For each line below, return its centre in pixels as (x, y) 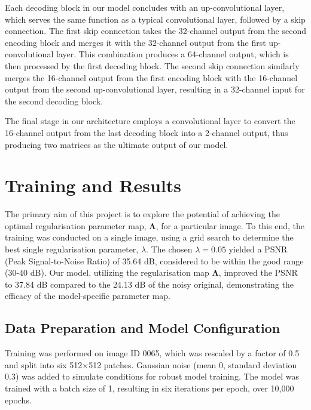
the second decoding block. (54, 101)
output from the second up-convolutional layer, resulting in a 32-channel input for (155, 89)
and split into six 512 (44, 364)
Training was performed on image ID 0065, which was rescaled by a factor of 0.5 (152, 353)
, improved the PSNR (258, 272)
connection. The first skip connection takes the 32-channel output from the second (155, 31)
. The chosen (169, 249)
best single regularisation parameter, (72, 249)
